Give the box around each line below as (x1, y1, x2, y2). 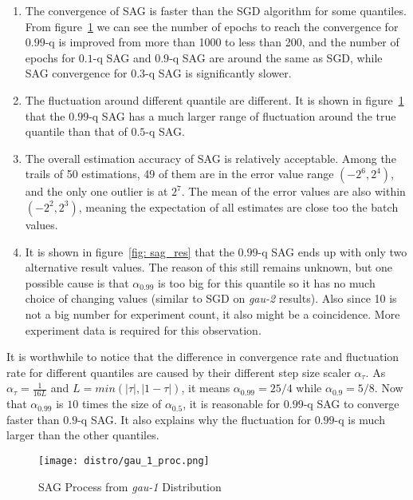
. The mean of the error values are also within (181, 183, 406, 200)
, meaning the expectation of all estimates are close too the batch (78, 198, 399, 215)
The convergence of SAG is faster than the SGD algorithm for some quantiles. (25, 2, 407, 18)
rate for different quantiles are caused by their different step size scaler (6, 363, 351, 380)
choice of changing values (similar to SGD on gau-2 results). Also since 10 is (25, 290, 397, 307)
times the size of (81, 395, 162, 412)
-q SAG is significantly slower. (145, 65, 292, 81)
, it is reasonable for (183, 395, 281, 412)
